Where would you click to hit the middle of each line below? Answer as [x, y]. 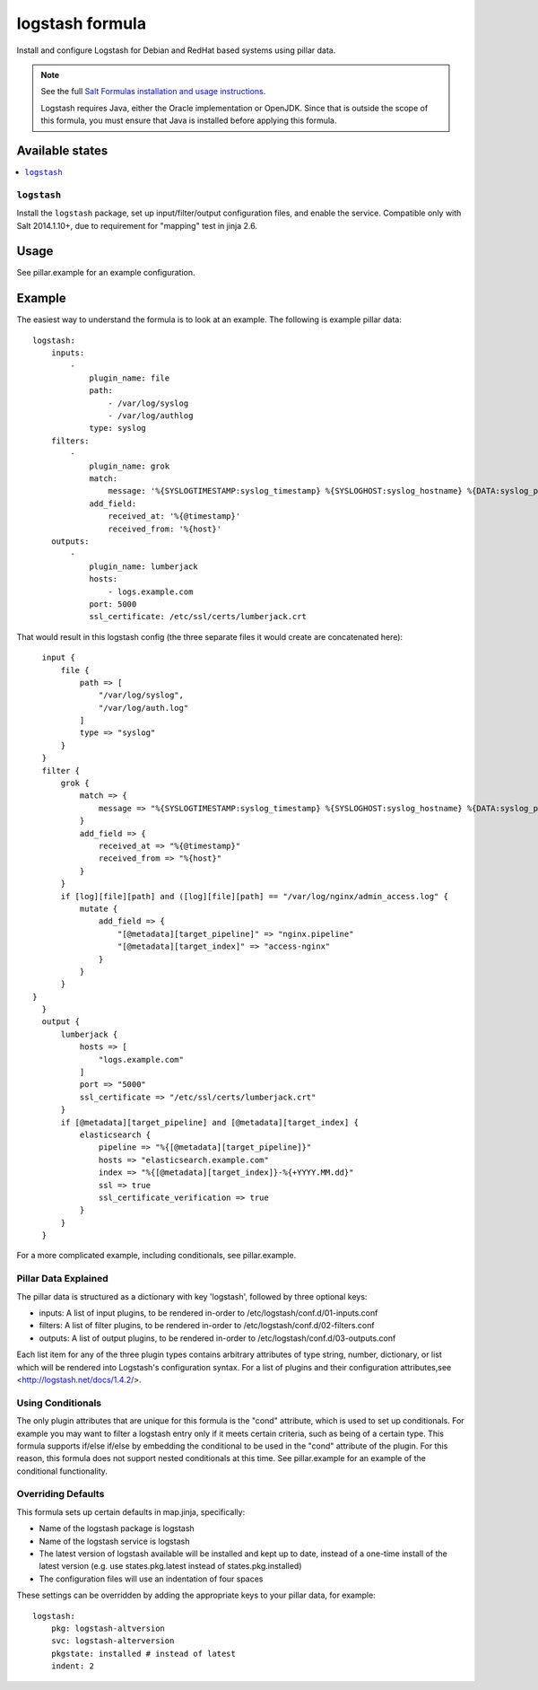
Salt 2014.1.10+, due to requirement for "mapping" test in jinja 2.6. [137, 225]
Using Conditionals [59, 1403]
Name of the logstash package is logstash [117, 1528]
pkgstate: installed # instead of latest [143, 1653]
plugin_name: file [130, 378]
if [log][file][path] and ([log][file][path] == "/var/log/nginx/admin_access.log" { [254, 896]
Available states [62, 150]
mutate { [99, 908]
